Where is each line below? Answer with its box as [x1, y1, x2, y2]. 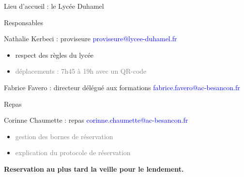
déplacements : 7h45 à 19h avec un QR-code [15, 66, 147, 76]
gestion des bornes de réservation [15, 131, 113, 141]
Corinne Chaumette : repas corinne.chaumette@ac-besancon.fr [4, 115, 188, 125]
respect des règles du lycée [15, 49, 94, 60]
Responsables [4, 17, 43, 27]
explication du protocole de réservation [15, 147, 131, 158]
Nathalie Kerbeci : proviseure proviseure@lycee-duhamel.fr [4, 33, 177, 44]
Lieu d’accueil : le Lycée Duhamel [4, 1, 104, 11]
